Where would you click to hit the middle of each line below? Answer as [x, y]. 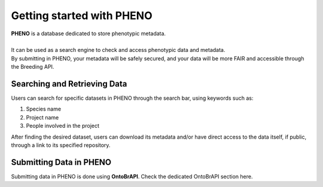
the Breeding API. [33, 67]
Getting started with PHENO [82, 16]
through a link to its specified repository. [61, 145]
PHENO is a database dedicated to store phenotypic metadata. [89, 33]
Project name [42, 117]
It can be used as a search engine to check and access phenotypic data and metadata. [118, 50]
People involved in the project [63, 126]
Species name [44, 109]
